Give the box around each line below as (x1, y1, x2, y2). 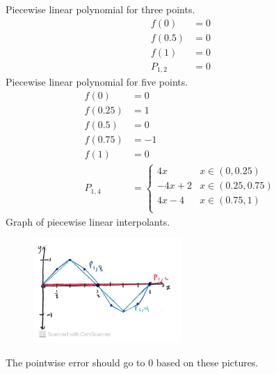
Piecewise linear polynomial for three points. (6, 2, 195, 16)
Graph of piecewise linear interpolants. (6, 214, 170, 228)
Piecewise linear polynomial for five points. (6, 75, 188, 89)
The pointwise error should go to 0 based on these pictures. (6, 354, 259, 369)
